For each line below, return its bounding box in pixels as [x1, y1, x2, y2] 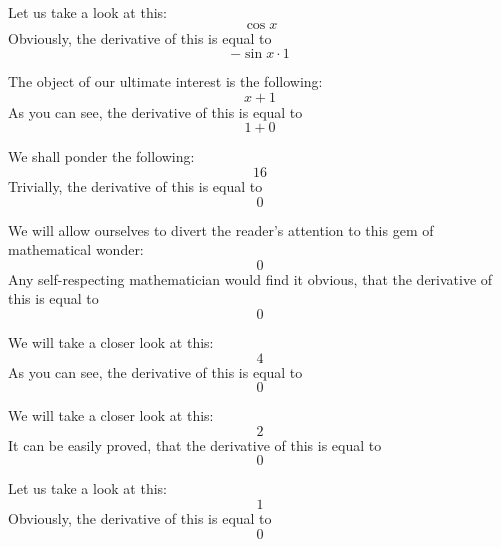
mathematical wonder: [8, 239, 144, 260]
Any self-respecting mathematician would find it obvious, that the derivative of [8, 268, 493, 289]
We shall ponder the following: [8, 146, 195, 167]
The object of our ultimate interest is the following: [8, 71, 323, 92]
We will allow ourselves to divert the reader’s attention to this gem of [8, 219, 434, 240]
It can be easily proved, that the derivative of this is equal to [8, 434, 382, 455]
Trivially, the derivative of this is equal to [8, 175, 263, 196]
